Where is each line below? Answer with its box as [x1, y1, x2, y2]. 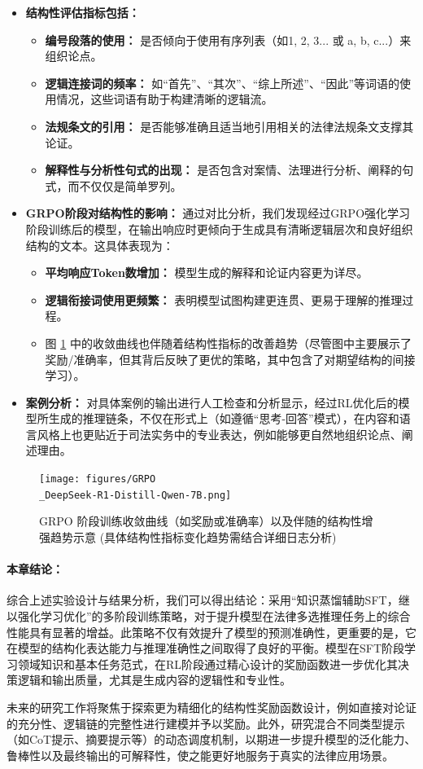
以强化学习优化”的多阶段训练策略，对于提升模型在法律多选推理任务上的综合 [7, 607, 411, 624]
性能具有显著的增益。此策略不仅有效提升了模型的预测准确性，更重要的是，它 [7, 623, 416, 640]
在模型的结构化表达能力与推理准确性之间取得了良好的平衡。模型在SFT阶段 [7, 639, 405, 657]
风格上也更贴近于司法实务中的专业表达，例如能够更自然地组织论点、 [37, 425, 402, 442]
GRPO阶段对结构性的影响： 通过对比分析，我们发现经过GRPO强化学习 [25, 204, 411, 222]
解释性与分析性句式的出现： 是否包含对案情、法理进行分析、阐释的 [45, 161, 403, 178]
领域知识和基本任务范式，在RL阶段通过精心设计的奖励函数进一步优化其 [17, 655, 399, 672]
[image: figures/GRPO [39, 473, 156, 486]
